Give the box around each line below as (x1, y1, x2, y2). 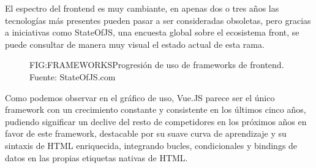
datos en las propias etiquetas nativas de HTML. (5, 151, 188, 164)
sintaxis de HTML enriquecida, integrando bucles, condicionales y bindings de (5, 139, 298, 151)
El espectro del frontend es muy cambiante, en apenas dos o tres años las (5, 2, 279, 14)
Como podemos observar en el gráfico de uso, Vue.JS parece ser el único (5, 91, 275, 104)
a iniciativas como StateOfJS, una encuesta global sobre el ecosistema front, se (5, 26, 299, 39)
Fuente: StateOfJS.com (29, 70, 116, 83)
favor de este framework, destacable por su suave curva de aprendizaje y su (5, 127, 287, 140)
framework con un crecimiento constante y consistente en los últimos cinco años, (5, 103, 306, 116)
